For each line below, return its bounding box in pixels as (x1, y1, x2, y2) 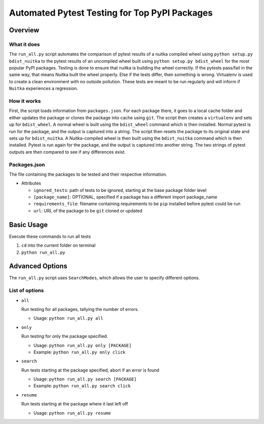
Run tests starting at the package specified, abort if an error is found (21, 367, 160, 373)
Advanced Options (9, 262, 67, 270)
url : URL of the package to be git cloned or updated (33, 208, 143, 213)
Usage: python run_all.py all (33, 315, 104, 321)
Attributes (21, 180, 42, 186)
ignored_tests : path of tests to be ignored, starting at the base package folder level (33, 187, 207, 193)
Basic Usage (9, 220, 48, 229)
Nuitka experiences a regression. (9, 86, 78, 92)
